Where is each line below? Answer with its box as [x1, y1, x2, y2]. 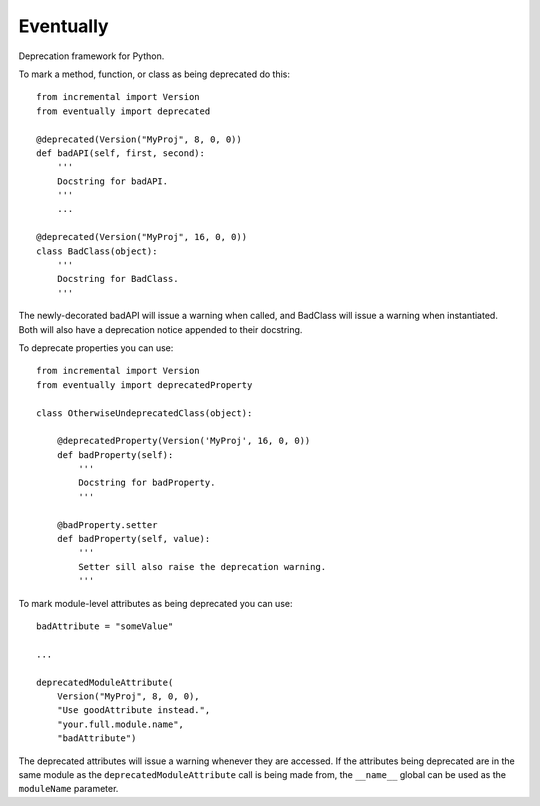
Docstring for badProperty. [78, 477, 216, 489]
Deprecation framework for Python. [18, 50, 165, 62]
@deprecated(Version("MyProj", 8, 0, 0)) [36, 133, 242, 145]
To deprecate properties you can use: [18, 341, 174, 354]
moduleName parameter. [18, 783, 119, 795]
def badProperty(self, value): [56, 533, 211, 545]
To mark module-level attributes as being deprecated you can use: [18, 597, 293, 609]
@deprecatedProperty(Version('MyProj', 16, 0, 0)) [56, 435, 311, 447]
